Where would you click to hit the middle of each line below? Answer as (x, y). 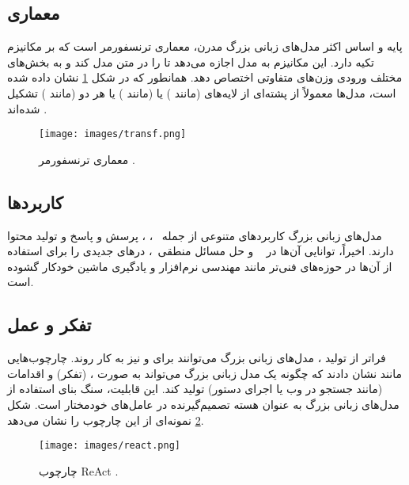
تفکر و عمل (49, 325)
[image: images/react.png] (110, 446)
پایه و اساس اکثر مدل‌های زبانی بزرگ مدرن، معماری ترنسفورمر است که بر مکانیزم (205, 46)
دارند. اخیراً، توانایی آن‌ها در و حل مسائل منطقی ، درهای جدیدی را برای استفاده (201, 251)
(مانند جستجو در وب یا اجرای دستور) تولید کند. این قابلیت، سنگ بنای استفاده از (195, 389)
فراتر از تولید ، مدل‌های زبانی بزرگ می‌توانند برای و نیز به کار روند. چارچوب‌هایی (197, 358)
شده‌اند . (27, 108)
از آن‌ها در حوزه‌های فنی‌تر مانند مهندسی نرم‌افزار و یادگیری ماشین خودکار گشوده (200, 266)
